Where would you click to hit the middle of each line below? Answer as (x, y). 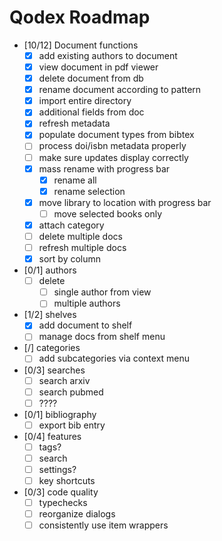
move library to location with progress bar (125, 202)
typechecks (63, 502)
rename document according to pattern (120, 90)
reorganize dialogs (77, 514)
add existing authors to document (108, 55)
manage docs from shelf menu (102, 337)
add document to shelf (85, 325)
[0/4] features (52, 436)
